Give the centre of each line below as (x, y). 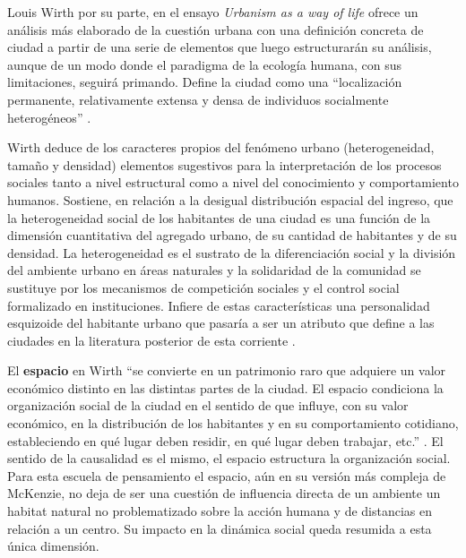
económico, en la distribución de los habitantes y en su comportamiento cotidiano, (233, 423)
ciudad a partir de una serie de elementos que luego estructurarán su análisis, (220, 47)
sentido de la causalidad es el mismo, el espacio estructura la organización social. (229, 458)
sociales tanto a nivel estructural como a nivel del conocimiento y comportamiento (233, 182)
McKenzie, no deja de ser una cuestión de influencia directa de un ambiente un (224, 493)
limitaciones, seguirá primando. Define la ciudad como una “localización (205, 82)
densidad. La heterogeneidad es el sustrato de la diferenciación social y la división (232, 252)
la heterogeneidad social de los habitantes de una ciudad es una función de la (219, 217)
